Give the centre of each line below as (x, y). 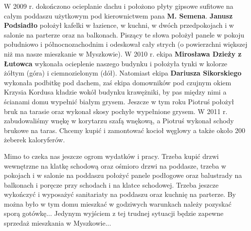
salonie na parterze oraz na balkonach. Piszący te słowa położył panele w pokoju (124, 34)
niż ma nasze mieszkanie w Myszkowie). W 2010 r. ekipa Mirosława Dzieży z (123, 53)
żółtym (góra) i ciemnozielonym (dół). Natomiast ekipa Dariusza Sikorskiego (123, 73)
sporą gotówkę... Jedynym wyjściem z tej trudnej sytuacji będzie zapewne (114, 213)
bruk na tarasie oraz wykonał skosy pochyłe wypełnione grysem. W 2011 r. (116, 111)
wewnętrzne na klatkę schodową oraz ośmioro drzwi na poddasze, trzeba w (115, 165)
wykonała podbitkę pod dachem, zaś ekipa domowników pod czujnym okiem (118, 82)
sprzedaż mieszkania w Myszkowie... (58, 223)
